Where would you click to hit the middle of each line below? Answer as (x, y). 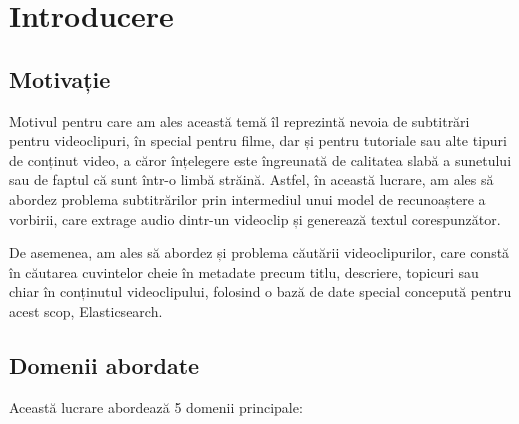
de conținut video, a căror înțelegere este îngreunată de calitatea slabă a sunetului (260, 159)
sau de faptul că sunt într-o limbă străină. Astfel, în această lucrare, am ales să (251, 179)
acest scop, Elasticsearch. (86, 310)
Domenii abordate (104, 364)
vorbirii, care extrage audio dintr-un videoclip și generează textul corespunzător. (255, 218)
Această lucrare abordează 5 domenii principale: (156, 406)
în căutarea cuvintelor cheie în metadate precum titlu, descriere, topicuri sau (244, 271)
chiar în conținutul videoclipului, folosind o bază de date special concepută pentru (260, 291)
